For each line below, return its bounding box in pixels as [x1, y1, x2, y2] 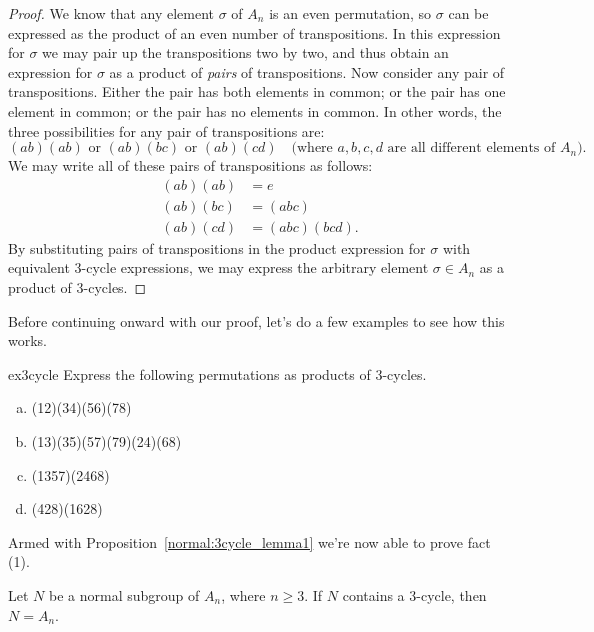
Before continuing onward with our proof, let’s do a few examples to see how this [8, 310, 505, 331]
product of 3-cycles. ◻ [8, 277, 147, 298]
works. [8, 330, 48, 351]
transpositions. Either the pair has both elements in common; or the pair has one [8, 81, 506, 102]
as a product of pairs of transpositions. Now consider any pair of [109, 61, 505, 82]
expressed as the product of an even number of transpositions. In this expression [8, 22, 501, 43]
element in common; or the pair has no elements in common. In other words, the [8, 100, 502, 121]
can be [448, 3, 489, 23]
